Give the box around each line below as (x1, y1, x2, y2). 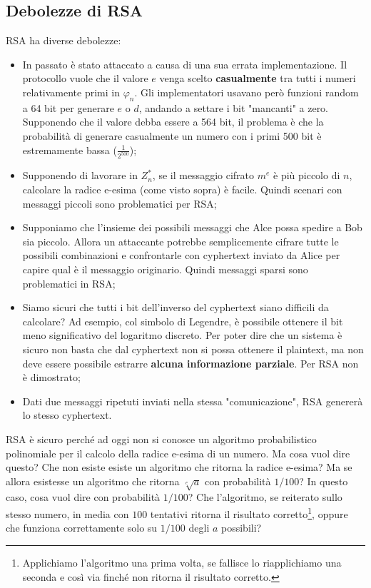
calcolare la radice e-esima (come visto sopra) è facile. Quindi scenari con (22, 182, 342, 197)
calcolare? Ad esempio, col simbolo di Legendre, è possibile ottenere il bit (22, 313, 343, 328)
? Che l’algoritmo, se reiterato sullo (188, 490, 342, 505)
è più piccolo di (273, 168, 340, 183)
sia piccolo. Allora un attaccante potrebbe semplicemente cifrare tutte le (22, 233, 339, 248)
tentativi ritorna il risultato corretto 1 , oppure (150, 505, 348, 521)
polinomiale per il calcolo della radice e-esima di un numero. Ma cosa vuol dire (6, 445, 350, 460)
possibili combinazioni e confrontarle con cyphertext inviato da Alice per (22, 248, 340, 263)
